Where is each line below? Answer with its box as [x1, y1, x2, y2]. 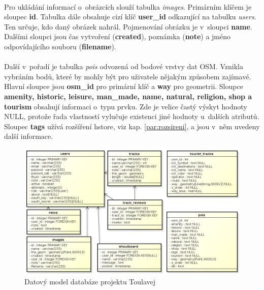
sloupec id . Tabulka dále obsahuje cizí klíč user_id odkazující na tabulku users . [4, 11, 256, 22]
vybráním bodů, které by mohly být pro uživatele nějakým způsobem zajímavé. [4, 71, 251, 81]
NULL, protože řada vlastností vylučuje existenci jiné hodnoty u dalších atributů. [4, 111, 259, 122]
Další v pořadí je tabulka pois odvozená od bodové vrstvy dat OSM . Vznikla [4, 61, 243, 72]
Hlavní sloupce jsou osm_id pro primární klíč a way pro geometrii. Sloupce [4, 81, 243, 92]
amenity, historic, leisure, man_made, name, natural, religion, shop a [4, 91, 252, 101]
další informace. [4, 131, 53, 141]
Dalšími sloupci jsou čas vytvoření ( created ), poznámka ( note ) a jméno [4, 31, 230, 42]
